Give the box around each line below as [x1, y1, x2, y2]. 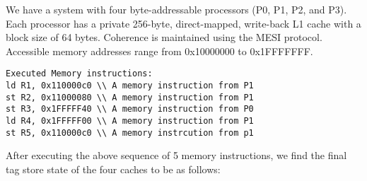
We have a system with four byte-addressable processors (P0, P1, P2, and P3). [6, 2, 347, 16]
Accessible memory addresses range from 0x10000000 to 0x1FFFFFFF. [6, 43, 313, 58]
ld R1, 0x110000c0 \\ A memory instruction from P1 [6, 81, 254, 91]
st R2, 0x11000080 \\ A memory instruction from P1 [6, 92, 254, 103]
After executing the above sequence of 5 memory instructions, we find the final [6, 148, 347, 163]
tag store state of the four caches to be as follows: [6, 161, 221, 176]
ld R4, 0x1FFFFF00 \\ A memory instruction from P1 [6, 116, 254, 126]
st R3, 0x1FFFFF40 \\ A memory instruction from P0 [6, 104, 254, 115]
